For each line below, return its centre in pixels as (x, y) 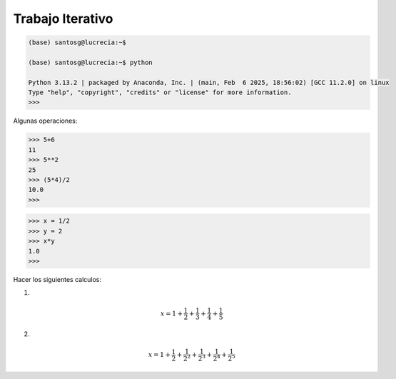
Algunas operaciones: (45, 121)
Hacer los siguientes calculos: (57, 279)
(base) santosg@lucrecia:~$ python (90, 62)
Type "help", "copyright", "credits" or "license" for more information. (160, 92)
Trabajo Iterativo (63, 19)
